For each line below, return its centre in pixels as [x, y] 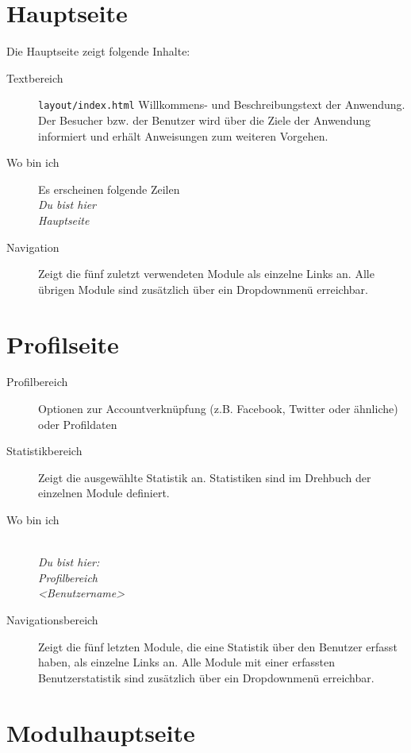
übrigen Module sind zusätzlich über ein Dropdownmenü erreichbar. [203, 289]
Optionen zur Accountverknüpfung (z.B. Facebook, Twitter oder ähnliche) [218, 409]
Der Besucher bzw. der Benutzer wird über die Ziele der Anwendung [204, 120]
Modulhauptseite [101, 732]
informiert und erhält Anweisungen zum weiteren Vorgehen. [183, 135]
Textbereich [35, 77]
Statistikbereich [44, 451]
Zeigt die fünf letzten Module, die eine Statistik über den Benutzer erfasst [218, 646]
